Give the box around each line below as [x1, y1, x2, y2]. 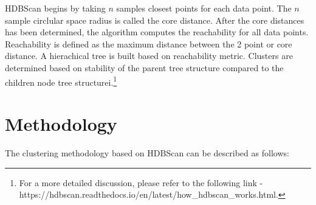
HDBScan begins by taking [5, 2, 106, 14]
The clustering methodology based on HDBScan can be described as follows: [5, 146, 289, 159]
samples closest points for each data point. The [116, 2, 292, 14]
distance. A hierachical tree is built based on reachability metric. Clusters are [5, 49, 293, 62]
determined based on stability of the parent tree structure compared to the [5, 61, 284, 74]
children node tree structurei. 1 [5, 74, 117, 88]
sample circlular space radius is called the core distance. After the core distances [5, 13, 304, 26]
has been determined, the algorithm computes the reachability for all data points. [5, 26, 309, 38]
